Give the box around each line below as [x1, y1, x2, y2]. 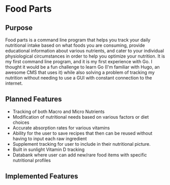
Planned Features [5, 95, 62, 103]
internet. [5, 80, 23, 86]
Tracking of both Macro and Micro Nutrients [12, 108, 105, 115]
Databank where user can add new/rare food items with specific [12, 151, 147, 158]
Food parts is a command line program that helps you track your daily [5, 37, 151, 43]
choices [12, 119, 29, 125]
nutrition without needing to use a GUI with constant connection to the [5, 75, 152, 81]
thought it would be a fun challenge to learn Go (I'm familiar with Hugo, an [5, 64, 160, 70]
